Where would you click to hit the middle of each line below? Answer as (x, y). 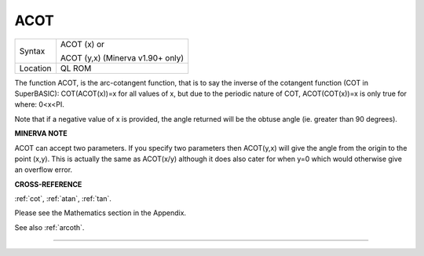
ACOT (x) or (82, 44)
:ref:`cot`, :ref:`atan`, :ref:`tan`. (63, 199)
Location (35, 68)
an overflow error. (44, 170)
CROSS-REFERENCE (48, 184)
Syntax (32, 51)
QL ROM (76, 68)
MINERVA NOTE (41, 133)
